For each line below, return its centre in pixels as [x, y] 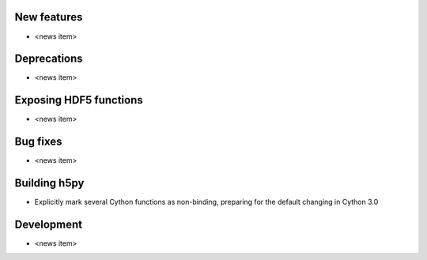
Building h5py [49, 183]
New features [49, 17]
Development [49, 224]
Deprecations [49, 59]
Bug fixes [38, 142]
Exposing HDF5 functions [79, 100]
